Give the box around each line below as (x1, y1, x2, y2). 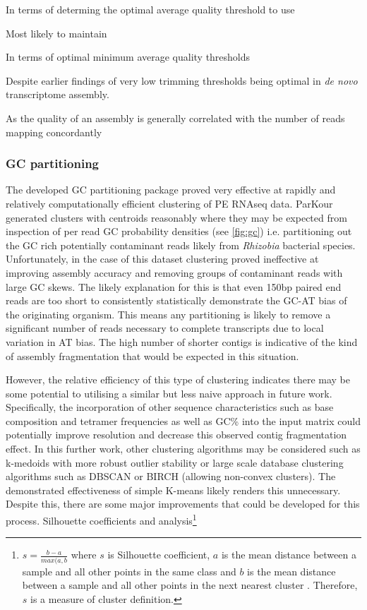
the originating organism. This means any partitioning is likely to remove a (6, 306, 331, 321)
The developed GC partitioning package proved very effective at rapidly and (6, 182, 336, 197)
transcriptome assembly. (6, 87, 109, 102)
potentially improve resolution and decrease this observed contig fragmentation (6, 427, 347, 442)
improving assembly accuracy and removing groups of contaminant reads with (6, 265, 343, 280)
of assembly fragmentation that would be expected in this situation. (6, 348, 299, 363)
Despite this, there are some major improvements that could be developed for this (6, 496, 360, 511)
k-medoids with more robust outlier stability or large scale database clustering (6, 455, 344, 470)
